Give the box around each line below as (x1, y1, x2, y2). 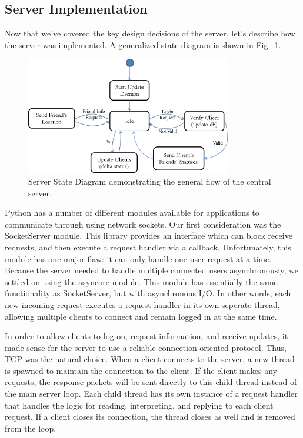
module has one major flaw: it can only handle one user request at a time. (5, 252, 271, 265)
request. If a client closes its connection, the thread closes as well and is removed (5, 410, 295, 423)
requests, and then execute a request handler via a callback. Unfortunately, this (5, 240, 291, 253)
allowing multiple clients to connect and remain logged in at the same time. (5, 310, 277, 322)
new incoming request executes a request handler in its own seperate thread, (5, 298, 280, 310)
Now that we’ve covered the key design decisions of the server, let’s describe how (5, 27, 295, 39)
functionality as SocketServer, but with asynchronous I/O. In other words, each (5, 287, 291, 299)
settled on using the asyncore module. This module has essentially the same (5, 275, 278, 287)
